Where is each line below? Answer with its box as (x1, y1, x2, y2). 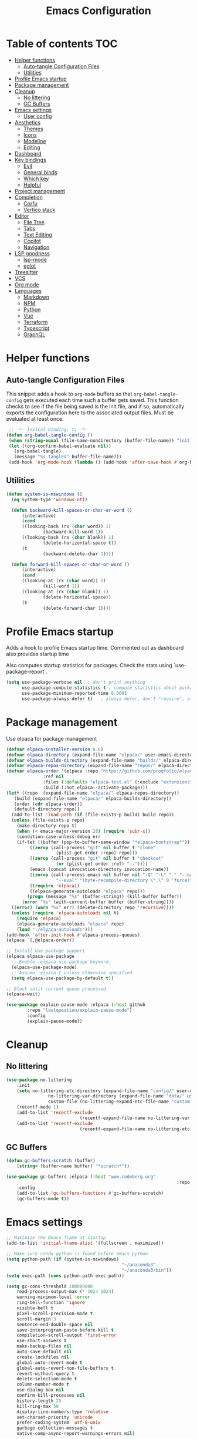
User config (23, 113, 52, 120)
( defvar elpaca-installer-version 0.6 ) (6, 746, 104, 752)
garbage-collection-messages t (16, 1425, 93, 1431)
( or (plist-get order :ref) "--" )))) (56, 861, 148, 867)
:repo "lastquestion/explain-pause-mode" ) (27, 1008, 133, 1014)
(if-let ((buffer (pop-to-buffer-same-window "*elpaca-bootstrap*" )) (16, 839, 191, 845)
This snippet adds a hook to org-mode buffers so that (6, 390, 133, 397)
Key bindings (14, 156, 46, 163)
